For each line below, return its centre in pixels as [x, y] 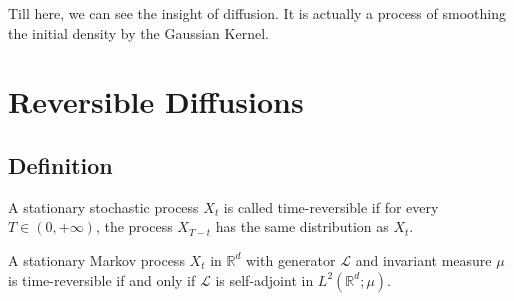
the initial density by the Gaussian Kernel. [138, 32]
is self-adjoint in [264, 279]
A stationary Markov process [96, 259]
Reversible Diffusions [156, 101]
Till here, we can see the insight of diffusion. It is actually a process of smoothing [257, 13]
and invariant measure [423, 259]
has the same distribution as [302, 226]
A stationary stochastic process [103, 206]
